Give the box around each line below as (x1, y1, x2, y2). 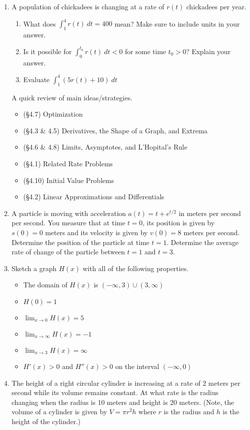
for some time (125, 46, 166, 56)
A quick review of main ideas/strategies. (11, 92, 132, 102)
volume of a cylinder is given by (11, 406, 107, 417)
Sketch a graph (11, 263, 57, 273)
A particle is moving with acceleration (11, 208, 126, 218)
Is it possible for (23, 46, 72, 56)
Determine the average (171, 237, 239, 247)
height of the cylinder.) (11, 416, 81, 426)
